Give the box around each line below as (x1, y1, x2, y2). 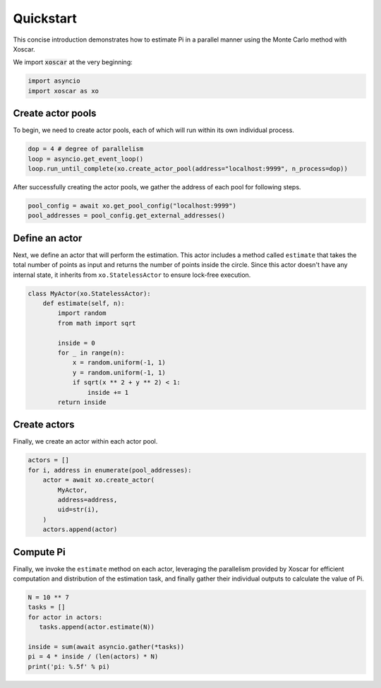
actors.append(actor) (42, 526, 118, 533)
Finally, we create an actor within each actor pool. (13, 437, 158, 446)
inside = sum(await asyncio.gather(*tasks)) (28, 643, 185, 651)
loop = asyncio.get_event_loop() (28, 155, 144, 162)
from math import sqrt (57, 319, 137, 327)
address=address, (57, 495, 118, 504)
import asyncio (28, 77, 80, 85)
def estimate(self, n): (42, 299, 125, 307)
